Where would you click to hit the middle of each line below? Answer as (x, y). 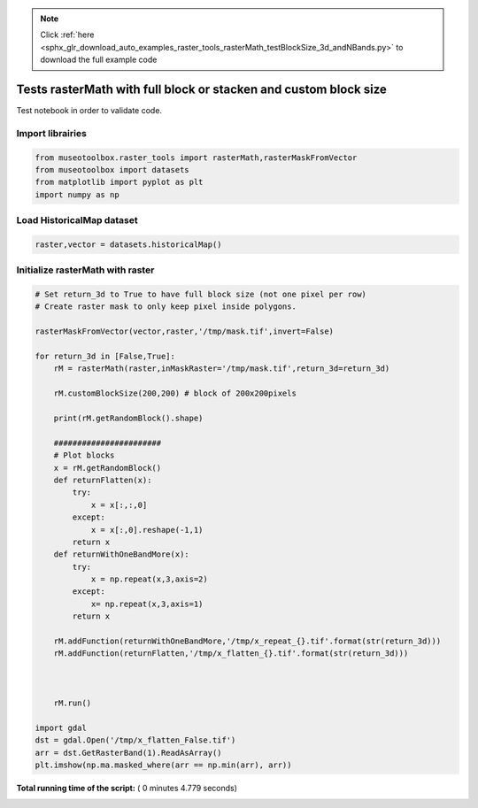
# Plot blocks (84, 455)
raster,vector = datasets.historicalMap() (128, 244)
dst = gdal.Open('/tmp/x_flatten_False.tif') (135, 740)
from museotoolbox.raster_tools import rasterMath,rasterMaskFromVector (196, 158)
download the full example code (99, 60)
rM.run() (73, 703)
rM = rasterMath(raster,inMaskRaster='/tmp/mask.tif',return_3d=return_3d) (222, 369)
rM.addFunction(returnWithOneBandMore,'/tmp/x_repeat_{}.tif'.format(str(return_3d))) (247, 641)
